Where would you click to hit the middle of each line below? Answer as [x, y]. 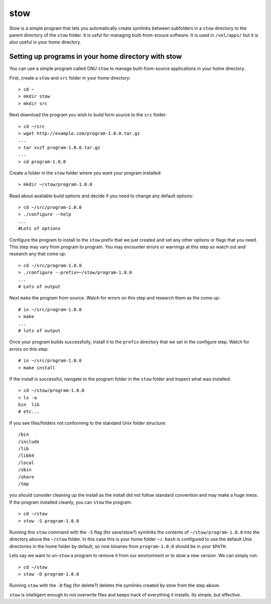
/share [26, 477]
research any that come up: [38, 254]
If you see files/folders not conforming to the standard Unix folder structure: [88, 423]
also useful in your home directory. [45, 42]
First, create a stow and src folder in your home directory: [70, 78]
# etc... [29, 412]
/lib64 [26, 456]
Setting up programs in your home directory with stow [96, 57]
